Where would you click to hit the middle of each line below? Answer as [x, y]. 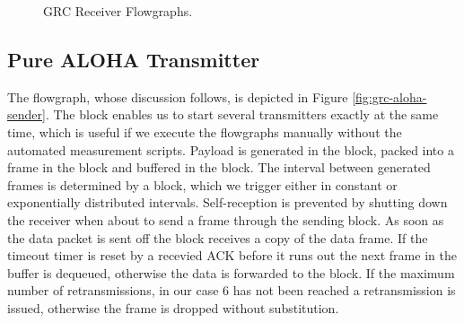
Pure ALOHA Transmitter [134, 59]
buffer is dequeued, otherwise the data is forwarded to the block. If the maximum [231, 272]
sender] [26, 114]
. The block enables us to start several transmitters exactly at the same [242, 114]
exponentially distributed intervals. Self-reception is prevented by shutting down [228, 202]
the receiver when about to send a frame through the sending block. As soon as [226, 219]
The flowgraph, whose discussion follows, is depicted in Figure [178, 96]
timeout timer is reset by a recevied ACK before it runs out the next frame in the [232, 255]
